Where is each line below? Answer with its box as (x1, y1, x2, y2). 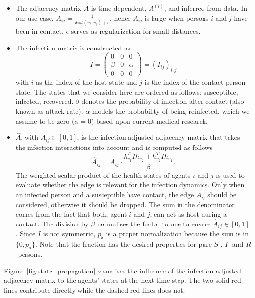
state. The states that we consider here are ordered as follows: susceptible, (15, 86, 238, 97)
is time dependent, (91, 3, 147, 13)
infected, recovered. (15, 96, 74, 106)
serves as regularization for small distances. (71, 25, 201, 36)
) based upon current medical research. (91, 115, 208, 125)
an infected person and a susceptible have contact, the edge (15, 189, 194, 199)
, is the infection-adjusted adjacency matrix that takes (77, 132, 240, 142)
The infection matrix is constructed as (15, 42, 130, 52)
